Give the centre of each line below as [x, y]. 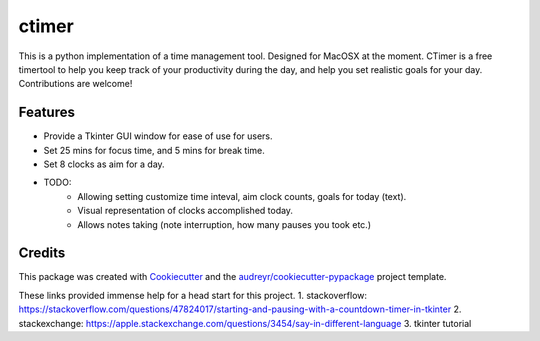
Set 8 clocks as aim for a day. [104, 164]
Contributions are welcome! [75, 84]
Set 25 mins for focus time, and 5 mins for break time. [154, 150]
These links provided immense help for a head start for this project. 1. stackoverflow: [193, 295]
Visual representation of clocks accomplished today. [185, 211]
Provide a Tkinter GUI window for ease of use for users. [158, 136]
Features [46, 112]
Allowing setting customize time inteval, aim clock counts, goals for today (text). [242, 196]
